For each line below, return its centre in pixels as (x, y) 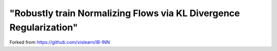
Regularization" (44, 27)
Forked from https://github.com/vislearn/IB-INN (60, 42)
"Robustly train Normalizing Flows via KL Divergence (125, 13)
